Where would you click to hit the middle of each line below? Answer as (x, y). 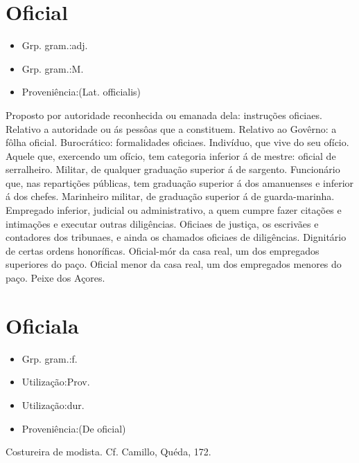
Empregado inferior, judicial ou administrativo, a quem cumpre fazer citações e (174, 210)
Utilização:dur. (53, 405)
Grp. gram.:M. (53, 68)
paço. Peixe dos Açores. (55, 278)
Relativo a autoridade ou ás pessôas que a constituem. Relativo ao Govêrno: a (171, 128)
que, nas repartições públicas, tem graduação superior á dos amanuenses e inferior (180, 182)
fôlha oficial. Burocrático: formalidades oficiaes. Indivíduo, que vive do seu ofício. (177, 142)
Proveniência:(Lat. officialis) (81, 92)
